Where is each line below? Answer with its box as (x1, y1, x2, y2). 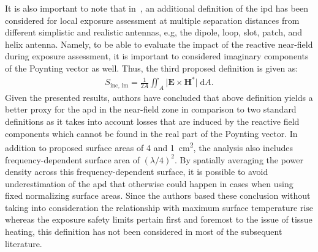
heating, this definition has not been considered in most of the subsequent (5, 225, 282, 238)
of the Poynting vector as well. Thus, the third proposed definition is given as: (5, 61, 298, 74)
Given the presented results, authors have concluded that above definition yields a (5, 91, 313, 103)
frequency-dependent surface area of (5, 153, 140, 166)
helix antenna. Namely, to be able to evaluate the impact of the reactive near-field (5, 37, 313, 50)
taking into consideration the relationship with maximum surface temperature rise (5, 201, 314, 213)
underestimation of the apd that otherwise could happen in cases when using (5, 177, 293, 190)
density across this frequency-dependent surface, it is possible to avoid (5, 165, 268, 178)
